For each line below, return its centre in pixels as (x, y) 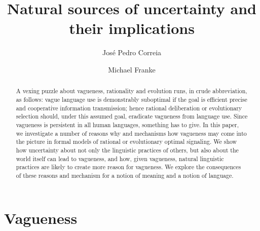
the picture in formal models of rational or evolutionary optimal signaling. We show (126, 142)
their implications (132, 28)
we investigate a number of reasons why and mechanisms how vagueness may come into (131, 133)
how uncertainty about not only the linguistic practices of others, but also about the (127, 150)
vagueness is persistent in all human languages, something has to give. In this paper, (127, 124)
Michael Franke (132, 69)
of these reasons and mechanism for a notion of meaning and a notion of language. (125, 175)
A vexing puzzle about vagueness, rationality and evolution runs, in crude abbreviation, (132, 91)
